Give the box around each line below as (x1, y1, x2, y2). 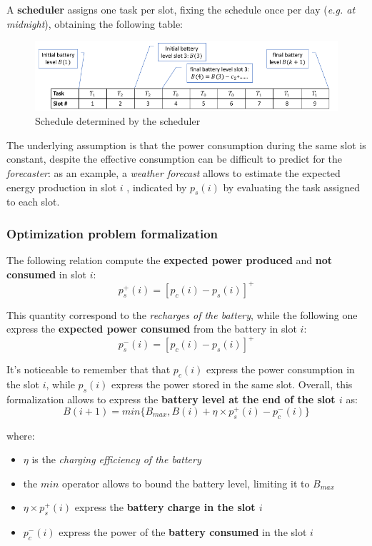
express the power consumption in (206, 362, 355, 377)
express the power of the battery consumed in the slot (59, 525, 307, 540)
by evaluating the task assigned (223, 179, 361, 194)
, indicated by (126, 179, 187, 194)
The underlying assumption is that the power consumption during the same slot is (6, 137, 366, 152)
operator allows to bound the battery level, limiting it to (62, 475, 310, 490)
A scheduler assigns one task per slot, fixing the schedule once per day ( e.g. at (6, 2, 356, 16)
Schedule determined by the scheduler (35, 113, 201, 128)
